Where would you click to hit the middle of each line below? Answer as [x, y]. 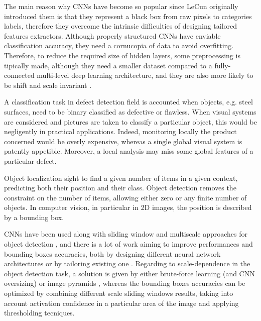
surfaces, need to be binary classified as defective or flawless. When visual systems [130, 111]
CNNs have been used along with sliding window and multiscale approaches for [126, 234]
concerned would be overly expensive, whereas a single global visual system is [123, 141]
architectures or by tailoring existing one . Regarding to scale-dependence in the [127, 263]
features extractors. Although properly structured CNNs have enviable [112, 35]
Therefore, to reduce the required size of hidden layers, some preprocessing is [122, 55]
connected [19, 75]
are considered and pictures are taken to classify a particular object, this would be [130, 121]
